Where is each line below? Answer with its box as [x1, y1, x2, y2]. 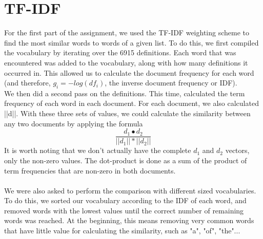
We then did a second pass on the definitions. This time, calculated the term [4, 88, 245, 98]
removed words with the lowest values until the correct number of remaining [4, 205, 244, 215]
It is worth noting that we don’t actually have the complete [4, 145, 191, 156]
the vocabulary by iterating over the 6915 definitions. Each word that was [4, 47, 236, 58]
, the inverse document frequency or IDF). [105, 77, 237, 88]
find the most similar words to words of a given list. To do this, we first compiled [4, 37, 259, 48]
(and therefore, [4, 77, 51, 88]
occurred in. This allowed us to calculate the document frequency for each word [4, 67, 254, 78]
